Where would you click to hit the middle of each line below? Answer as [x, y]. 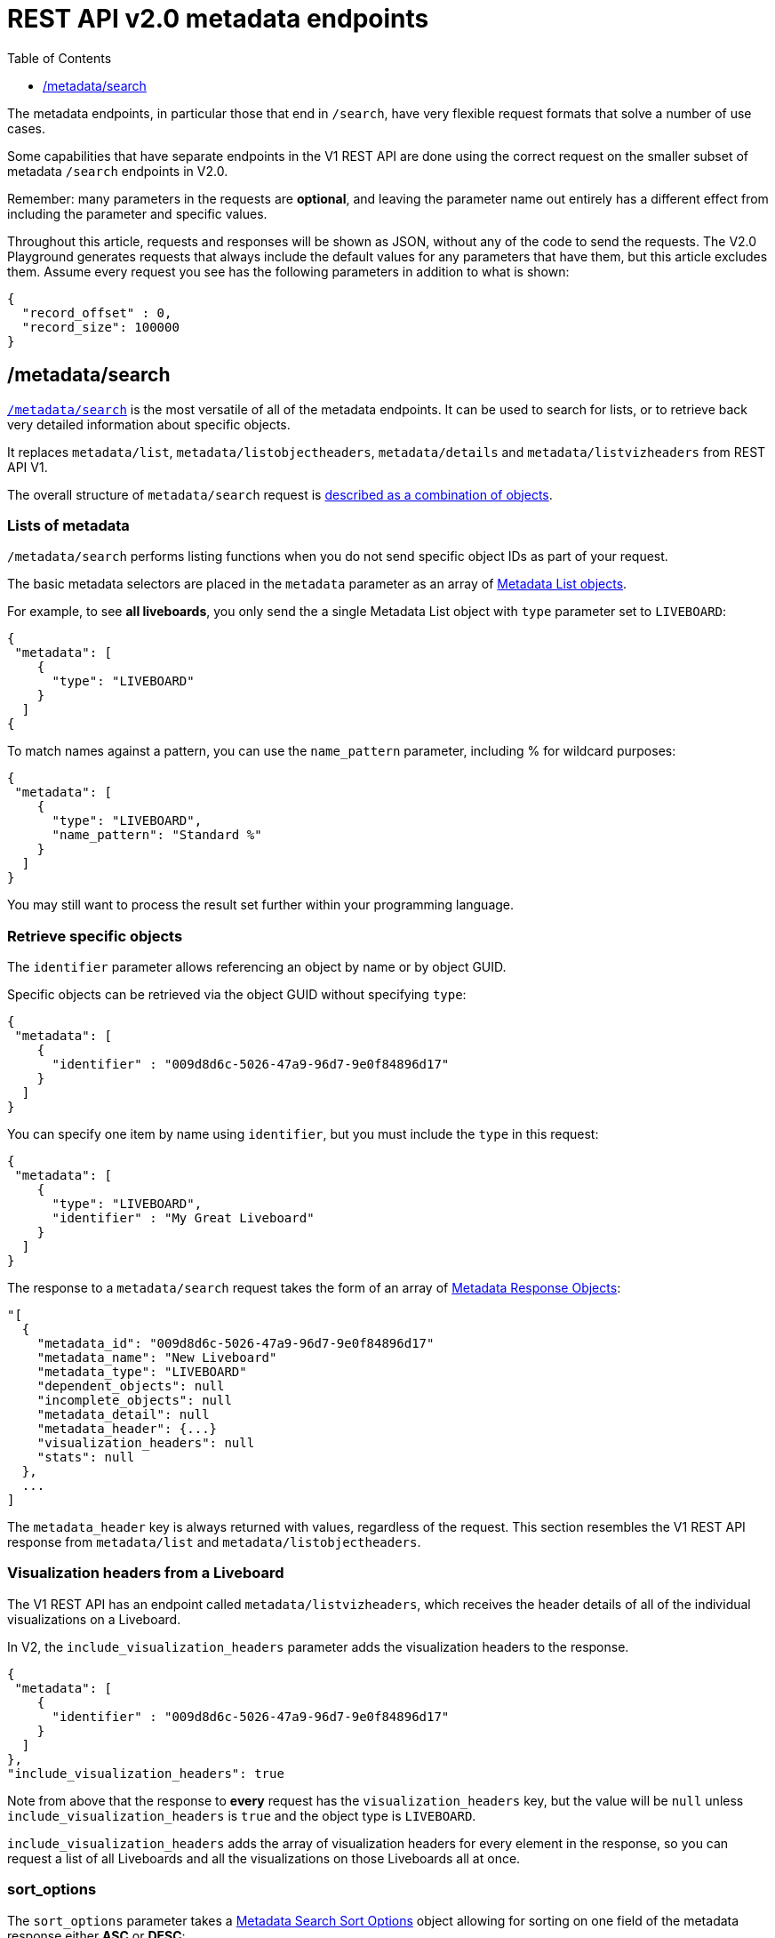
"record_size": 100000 [100, 327]
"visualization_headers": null [146, 1443]
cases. [26, 128]
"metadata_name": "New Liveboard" [157, 1358]
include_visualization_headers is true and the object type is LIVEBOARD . [242, 1815]
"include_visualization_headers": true [146, 1773]
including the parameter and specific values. [137, 213]
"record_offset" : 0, [97, 312]
